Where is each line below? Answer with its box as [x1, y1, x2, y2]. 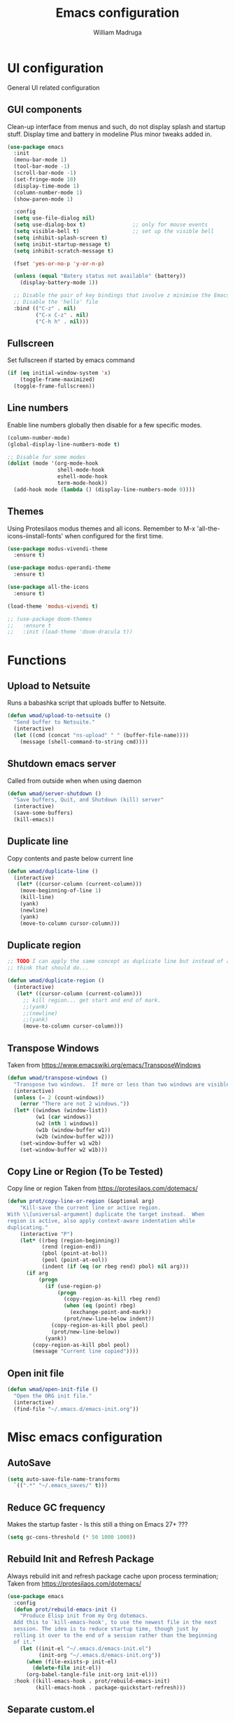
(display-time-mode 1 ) [13, 182, 80, 190]
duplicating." [7, 1223, 49, 1231]
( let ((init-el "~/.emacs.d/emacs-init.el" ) [20, 1644, 152, 1652]
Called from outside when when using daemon [7, 776, 142, 785]
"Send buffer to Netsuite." [13, 719, 96, 726]
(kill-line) [20, 893, 55, 901]
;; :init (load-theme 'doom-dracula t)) [7, 628, 133, 636]
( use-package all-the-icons [7, 584, 90, 591]
